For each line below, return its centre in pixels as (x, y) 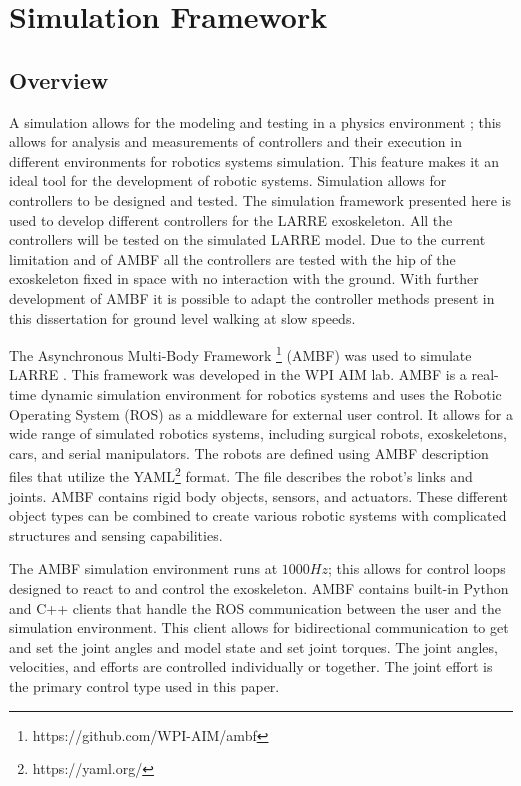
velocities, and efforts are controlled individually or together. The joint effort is (251, 666)
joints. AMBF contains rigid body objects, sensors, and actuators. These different (258, 495)
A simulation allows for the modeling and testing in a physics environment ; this (255, 121)
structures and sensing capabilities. (116, 534)
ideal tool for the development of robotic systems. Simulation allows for (228, 180)
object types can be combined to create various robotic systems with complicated (258, 515)
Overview (59, 79)
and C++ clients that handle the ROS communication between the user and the (255, 607)
